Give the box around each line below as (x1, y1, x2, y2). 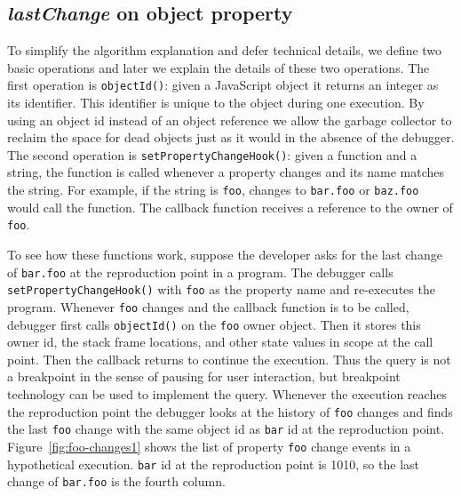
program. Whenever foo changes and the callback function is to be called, (7, 297, 409, 316)
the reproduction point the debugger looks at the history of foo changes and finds (7, 402, 453, 420)
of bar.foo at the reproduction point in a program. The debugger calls (7, 262, 393, 281)
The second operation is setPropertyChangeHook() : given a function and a (7, 145, 417, 164)
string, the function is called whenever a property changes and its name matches (7, 163, 445, 181)
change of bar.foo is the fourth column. (7, 472, 226, 491)
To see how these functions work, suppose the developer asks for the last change (7, 244, 442, 263)
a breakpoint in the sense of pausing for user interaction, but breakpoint (7, 367, 401, 386)
